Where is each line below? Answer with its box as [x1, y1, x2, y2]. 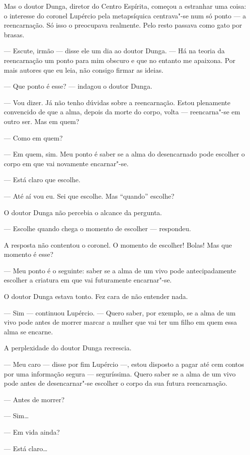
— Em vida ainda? [4, 427, 60, 437]
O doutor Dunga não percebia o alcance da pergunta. [4, 207, 162, 217]
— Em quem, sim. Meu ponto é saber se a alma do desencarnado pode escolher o [4, 149, 245, 159]
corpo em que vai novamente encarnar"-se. [4, 158, 129, 168]
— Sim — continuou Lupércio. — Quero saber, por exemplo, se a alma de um [4, 307, 236, 317]
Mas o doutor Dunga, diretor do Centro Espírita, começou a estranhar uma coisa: [4, 1, 246, 11]
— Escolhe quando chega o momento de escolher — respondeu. [4, 223, 191, 234]
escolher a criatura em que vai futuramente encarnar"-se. [4, 275, 172, 285]
